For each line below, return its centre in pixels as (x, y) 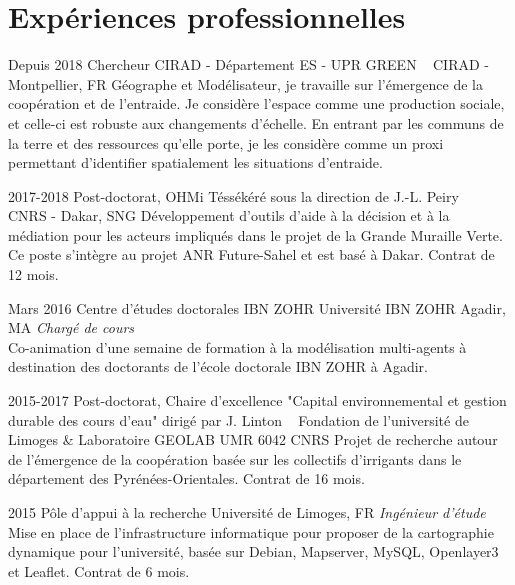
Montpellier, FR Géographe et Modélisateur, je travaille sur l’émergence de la (245, 83)
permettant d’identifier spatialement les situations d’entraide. (195, 162)
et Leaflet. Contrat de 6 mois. (99, 570)
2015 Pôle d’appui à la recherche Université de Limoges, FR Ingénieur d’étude (247, 512)
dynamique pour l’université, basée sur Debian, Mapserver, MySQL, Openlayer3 (253, 551)
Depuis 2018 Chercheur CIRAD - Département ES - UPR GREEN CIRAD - (248, 64)
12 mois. (33, 274)
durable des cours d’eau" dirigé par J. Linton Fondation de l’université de (238, 419)
